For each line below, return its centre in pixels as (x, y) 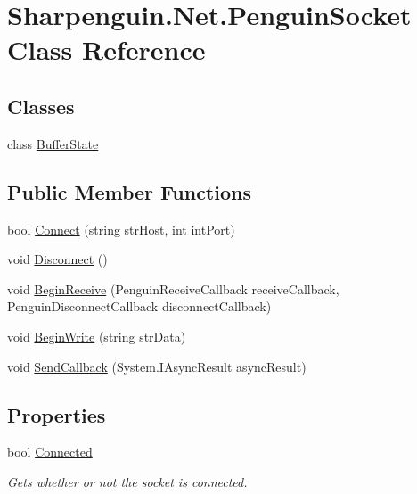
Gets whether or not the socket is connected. (127, 481)
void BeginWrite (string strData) (97, 336)
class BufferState (53, 143)
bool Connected (50, 452)
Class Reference (106, 49)
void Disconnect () (57, 259)
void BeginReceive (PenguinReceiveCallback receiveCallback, (173, 288)
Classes (41, 106)
